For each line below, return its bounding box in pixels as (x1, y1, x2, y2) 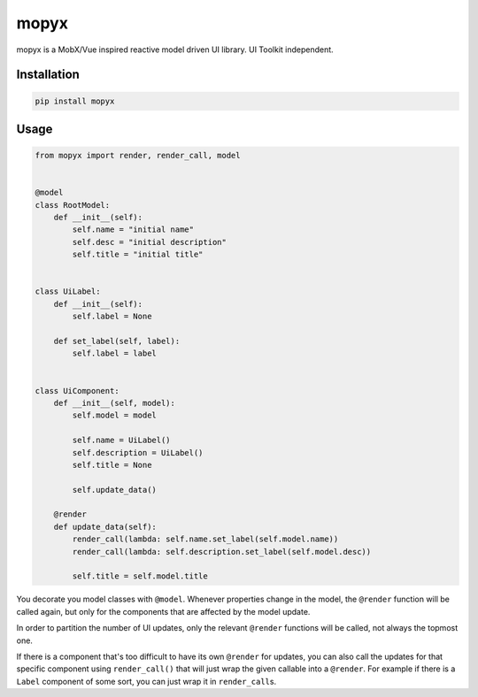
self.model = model (72, 410, 157, 420)
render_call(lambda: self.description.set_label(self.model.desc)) (72, 547, 372, 556)
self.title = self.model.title (72, 571, 208, 581)
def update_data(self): (53, 522, 157, 532)
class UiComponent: (35, 386, 119, 395)
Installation (16, 67, 80, 82)
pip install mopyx (35, 96, 115, 106)
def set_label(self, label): (53, 336, 181, 346)
